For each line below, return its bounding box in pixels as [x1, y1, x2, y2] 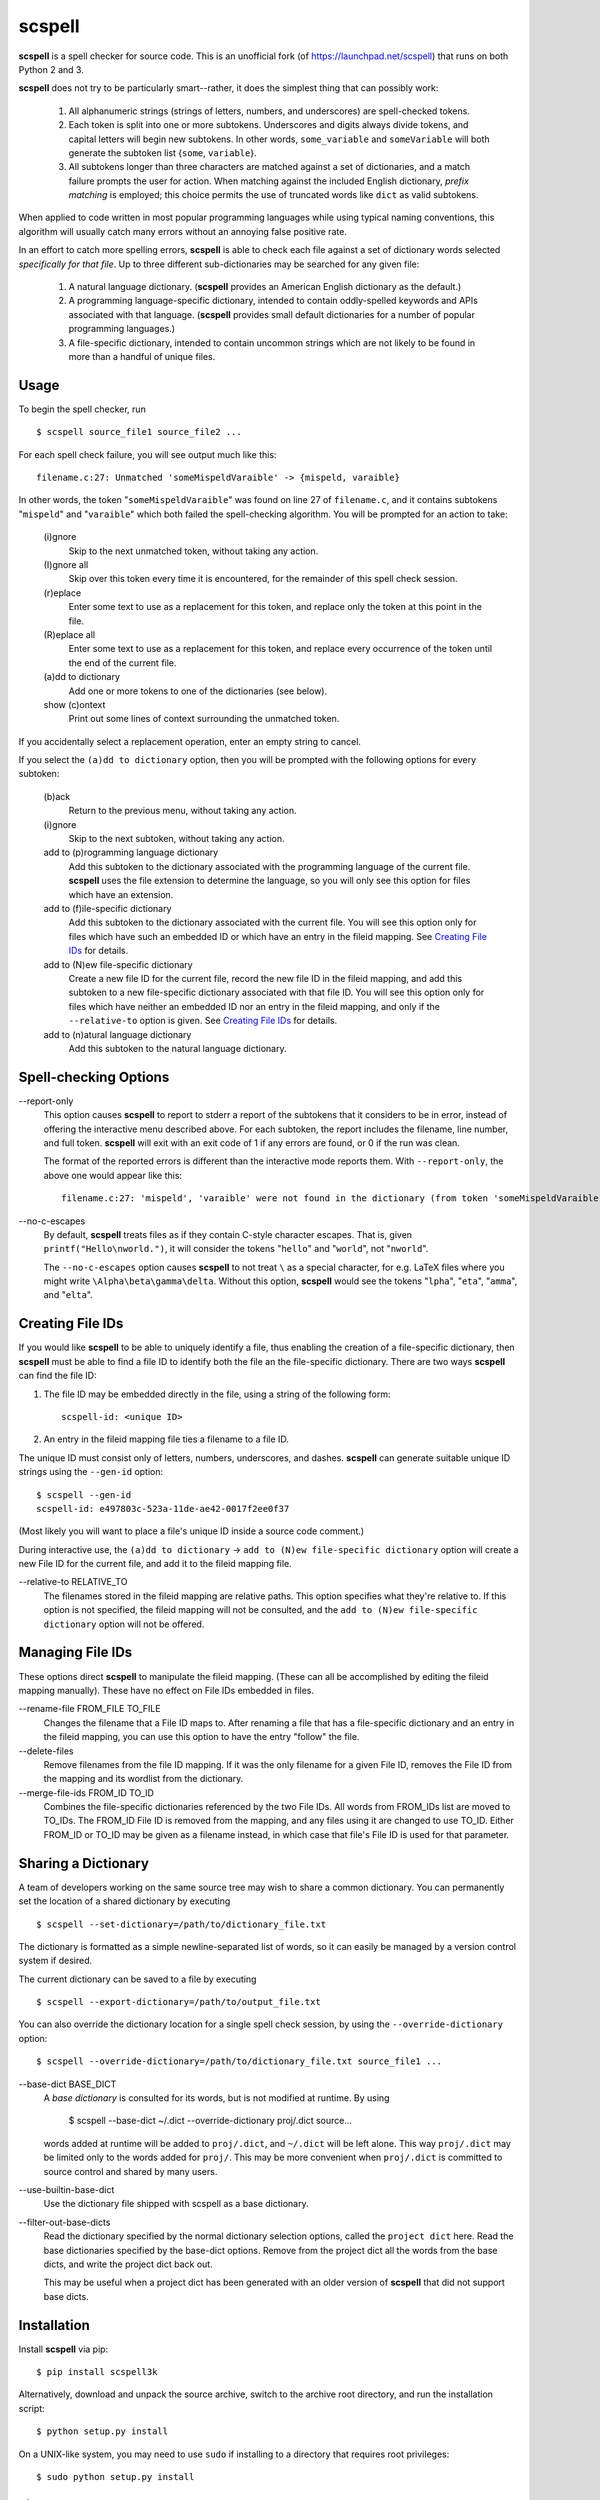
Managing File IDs [18, 1644, 133, 1661]
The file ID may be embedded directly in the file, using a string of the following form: [43, 1388, 391, 1400]
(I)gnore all [43, 559, 89, 570]
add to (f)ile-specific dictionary [43, 902, 172, 914]
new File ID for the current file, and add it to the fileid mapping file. [18, 1558, 292, 1570]
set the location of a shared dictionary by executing [18, 1895, 231, 1907]
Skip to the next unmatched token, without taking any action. [68, 545, 319, 557]
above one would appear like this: [43, 1169, 183, 1181]
